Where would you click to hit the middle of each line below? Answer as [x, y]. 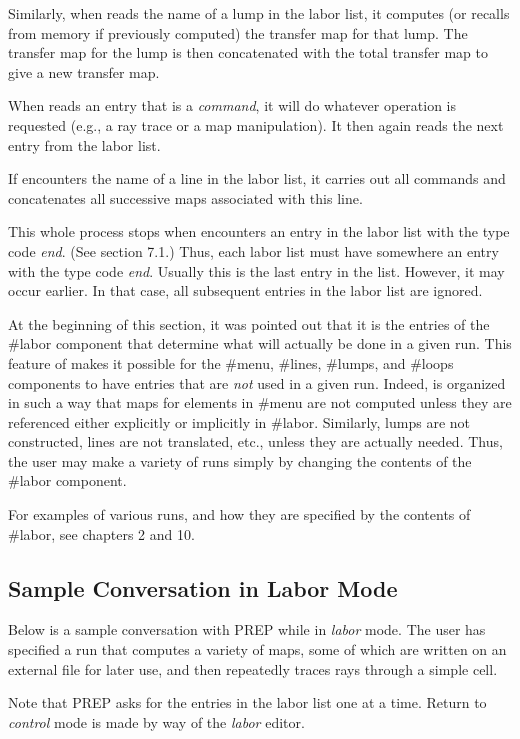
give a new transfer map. [84, 71]
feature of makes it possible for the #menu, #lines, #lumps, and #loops [231, 362]
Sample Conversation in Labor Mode [203, 587]
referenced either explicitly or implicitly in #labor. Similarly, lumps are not [239, 421]
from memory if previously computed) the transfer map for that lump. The [238, 32]
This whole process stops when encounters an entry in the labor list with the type [259, 231]
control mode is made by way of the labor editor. [156, 721]
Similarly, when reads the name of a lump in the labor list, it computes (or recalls [259, 13]
